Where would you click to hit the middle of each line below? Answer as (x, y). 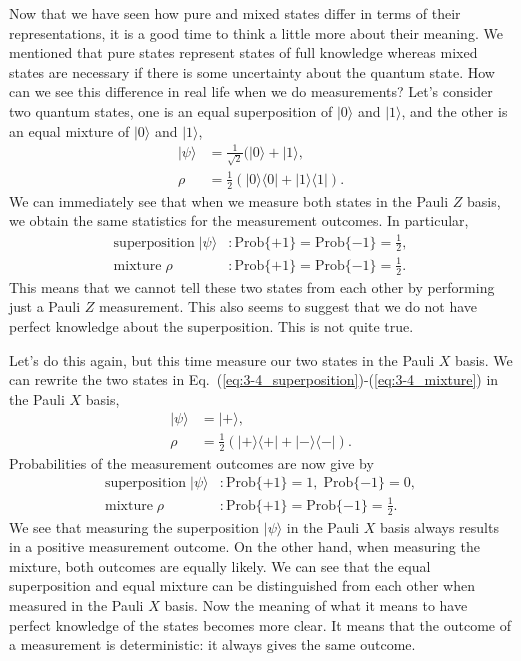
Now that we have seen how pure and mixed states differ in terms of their (235, 13)
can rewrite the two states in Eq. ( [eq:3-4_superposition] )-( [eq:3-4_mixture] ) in (254, 379)
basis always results (439, 526)
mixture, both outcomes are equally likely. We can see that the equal (220, 565)
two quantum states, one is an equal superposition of (171, 110)
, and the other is (454, 110)
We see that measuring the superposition (134, 526)
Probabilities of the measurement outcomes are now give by (191, 462)
